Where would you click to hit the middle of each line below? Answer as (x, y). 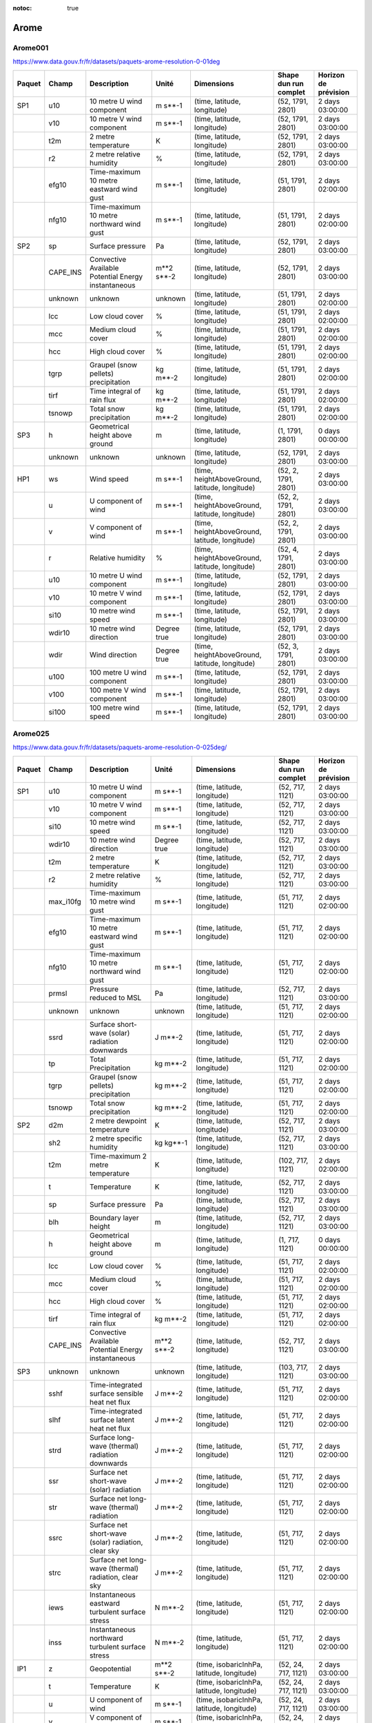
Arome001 (31, 48)
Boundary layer (114, 1218)
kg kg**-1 (171, 1143)
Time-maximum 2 (118, 1156)
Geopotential (111, 1669)
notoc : (22, 8)
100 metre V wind (118, 690)
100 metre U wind (118, 672)
